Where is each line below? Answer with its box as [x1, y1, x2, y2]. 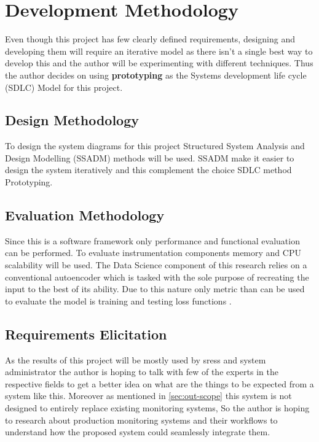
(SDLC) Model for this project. [5, 80, 123, 93]
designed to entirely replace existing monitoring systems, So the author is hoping [5, 401, 310, 414]
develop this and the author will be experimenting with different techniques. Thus [5, 56, 313, 69]
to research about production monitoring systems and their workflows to [5, 413, 278, 426]
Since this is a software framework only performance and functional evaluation [5, 234, 300, 247]
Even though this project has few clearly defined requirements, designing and [5, 33, 296, 45]
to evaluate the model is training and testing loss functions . [5, 294, 232, 307]
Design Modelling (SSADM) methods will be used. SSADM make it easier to [5, 151, 294, 164]
